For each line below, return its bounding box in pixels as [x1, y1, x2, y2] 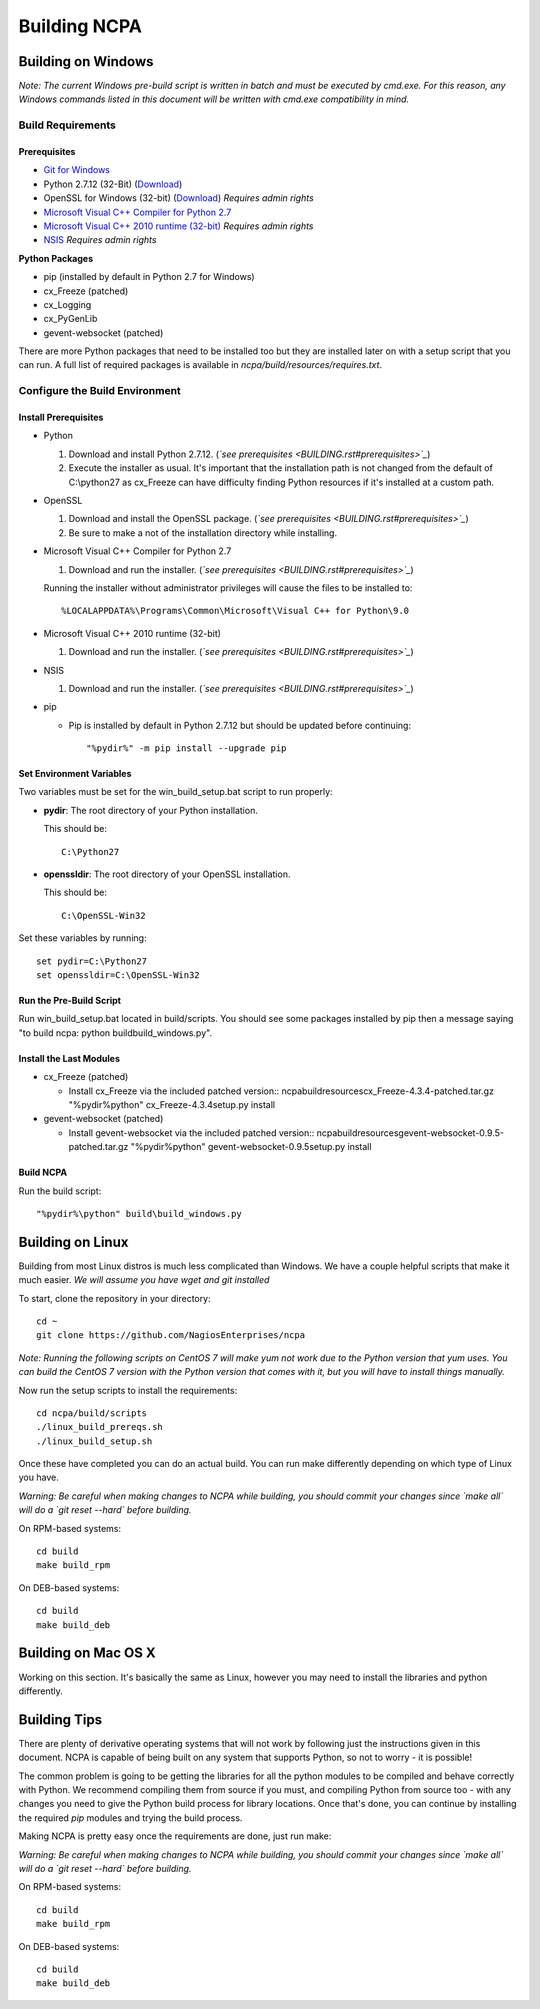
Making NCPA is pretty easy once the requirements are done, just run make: [18, 1830, 332, 1842]
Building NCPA [18, 15, 142, 37]
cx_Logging [43, 298, 92, 310]
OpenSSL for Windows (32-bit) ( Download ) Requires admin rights [43, 192, 314, 204]
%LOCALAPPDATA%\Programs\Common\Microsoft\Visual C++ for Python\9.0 [61, 605, 410, 617]
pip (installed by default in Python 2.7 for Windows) [43, 271, 255, 283]
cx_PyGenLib [43, 313, 98, 325]
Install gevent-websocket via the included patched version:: [68, 1126, 315, 1139]
